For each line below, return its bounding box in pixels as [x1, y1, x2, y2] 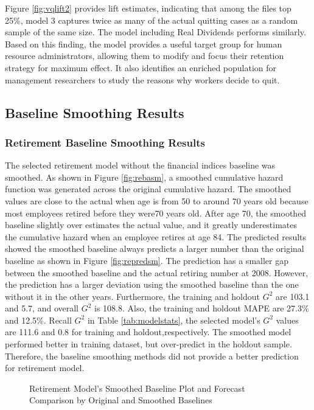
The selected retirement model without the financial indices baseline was [5, 159, 276, 172]
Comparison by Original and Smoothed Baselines [29, 394, 212, 406]
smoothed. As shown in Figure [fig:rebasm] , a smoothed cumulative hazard [5, 170, 284, 183]
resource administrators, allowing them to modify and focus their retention [5, 49, 284, 62]
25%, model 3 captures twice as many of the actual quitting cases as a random [5, 13, 298, 26]
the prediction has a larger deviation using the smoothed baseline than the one [5, 278, 299, 291]
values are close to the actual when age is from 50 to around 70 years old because [5, 194, 309, 207]
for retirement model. [5, 361, 85, 374]
